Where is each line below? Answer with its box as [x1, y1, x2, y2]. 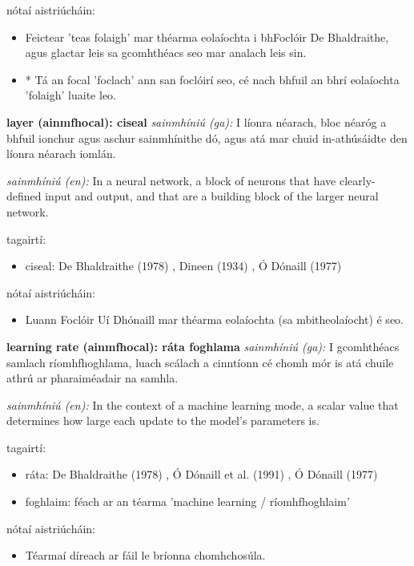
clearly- [339, 172, 376, 188]
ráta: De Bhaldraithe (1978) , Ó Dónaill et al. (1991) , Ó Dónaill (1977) [25, 466, 378, 483]
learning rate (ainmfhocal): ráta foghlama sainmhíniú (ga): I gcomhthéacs [6, 338, 400, 354]
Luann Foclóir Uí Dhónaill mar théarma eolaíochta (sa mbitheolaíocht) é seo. [25, 311, 404, 328]
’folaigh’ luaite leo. [25, 87, 116, 103]
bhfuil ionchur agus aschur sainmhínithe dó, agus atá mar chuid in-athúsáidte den [6, 129, 408, 146]
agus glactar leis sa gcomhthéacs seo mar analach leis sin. [25, 44, 307, 61]
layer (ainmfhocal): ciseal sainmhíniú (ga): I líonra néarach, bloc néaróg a [6, 113, 387, 130]
